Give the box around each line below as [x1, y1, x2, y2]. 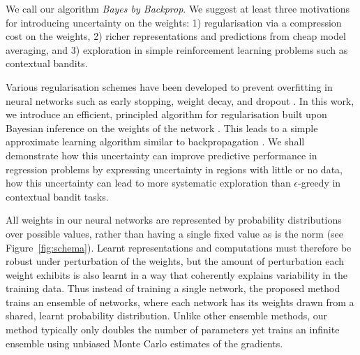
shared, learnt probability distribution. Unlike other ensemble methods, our [6, 308, 328, 323]
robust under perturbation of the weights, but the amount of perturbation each [6, 254, 345, 268]
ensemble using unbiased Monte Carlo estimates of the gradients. [6, 335, 283, 350]
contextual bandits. [6, 56, 88, 71]
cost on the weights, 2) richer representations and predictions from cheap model [6, 29, 346, 43]
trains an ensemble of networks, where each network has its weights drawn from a [6, 294, 354, 309]
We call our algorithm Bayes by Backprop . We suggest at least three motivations [6, 1, 350, 15]
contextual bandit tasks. [6, 189, 109, 203]
